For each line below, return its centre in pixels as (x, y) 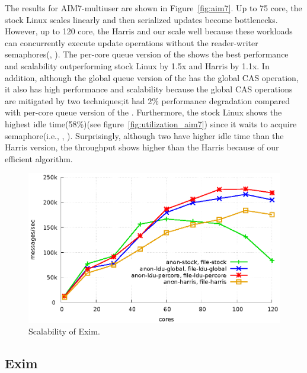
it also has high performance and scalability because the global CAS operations (149, 89)
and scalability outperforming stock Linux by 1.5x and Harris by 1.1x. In (137, 65)
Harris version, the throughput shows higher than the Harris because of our (142, 147)
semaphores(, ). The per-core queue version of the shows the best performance (147, 54)
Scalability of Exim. (64, 331)
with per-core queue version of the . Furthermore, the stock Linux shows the (143, 112)
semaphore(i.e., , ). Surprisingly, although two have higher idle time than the (144, 135)
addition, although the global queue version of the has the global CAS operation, (152, 77)
